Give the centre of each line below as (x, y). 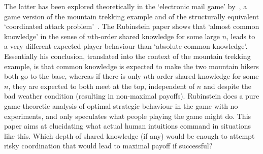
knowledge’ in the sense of (45, 36)
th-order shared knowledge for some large (156, 36)
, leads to (241, 36)
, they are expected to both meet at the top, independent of (102, 86)
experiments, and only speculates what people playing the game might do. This (128, 116)
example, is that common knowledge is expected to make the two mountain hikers (131, 66)
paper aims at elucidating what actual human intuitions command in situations (128, 126)
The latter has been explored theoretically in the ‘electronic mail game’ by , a (126, 6)
